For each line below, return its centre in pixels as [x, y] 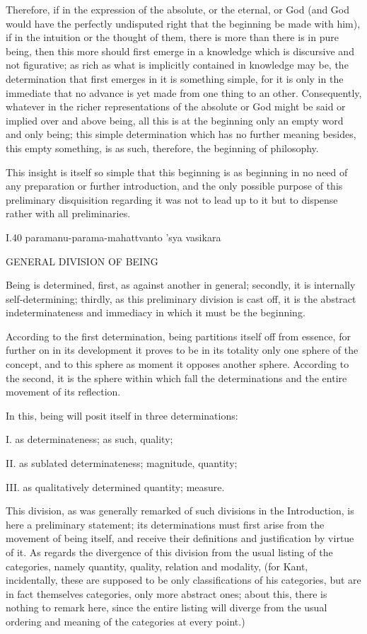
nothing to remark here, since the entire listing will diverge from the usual [167, 607]
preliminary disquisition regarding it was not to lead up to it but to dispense [172, 199]
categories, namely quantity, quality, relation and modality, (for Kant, [157, 566]
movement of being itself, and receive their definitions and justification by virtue [180, 538]
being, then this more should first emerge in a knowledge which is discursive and [180, 51]
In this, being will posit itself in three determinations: [122, 415]
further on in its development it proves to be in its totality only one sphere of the [182, 350]
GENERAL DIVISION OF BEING [82, 261]
